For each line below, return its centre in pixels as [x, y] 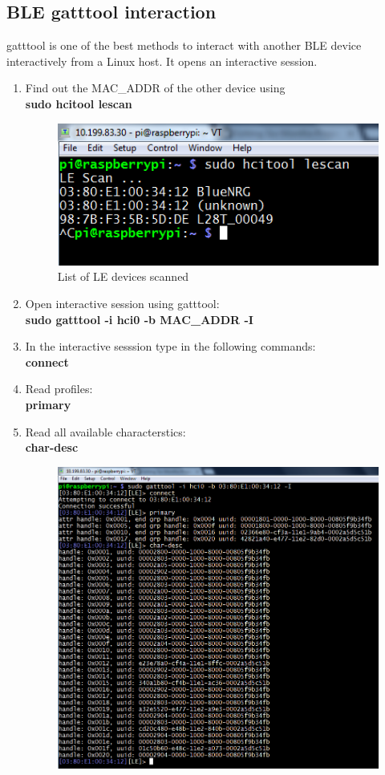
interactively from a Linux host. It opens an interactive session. [162, 61]
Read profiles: [59, 389]
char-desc [52, 447]
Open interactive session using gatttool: [122, 303]
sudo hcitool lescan [79, 103]
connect [47, 361]
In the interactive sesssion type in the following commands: [170, 346]
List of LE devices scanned [123, 276]
